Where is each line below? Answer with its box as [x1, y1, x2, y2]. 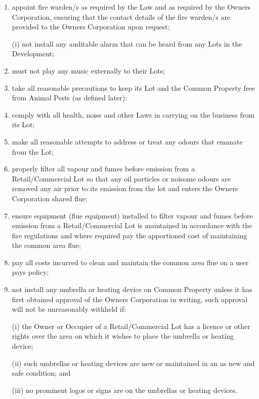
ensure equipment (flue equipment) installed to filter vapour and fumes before [12, 210, 253, 221]
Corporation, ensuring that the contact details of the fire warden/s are [12, 11, 231, 22]
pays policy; [12, 267, 49, 277]
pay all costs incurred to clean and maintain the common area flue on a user [12, 257, 249, 267]
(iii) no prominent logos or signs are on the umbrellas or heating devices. [12, 384, 237, 395]
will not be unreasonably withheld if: [12, 304, 126, 314]
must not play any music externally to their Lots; [12, 65, 165, 76]
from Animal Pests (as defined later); [12, 92, 127, 103]
